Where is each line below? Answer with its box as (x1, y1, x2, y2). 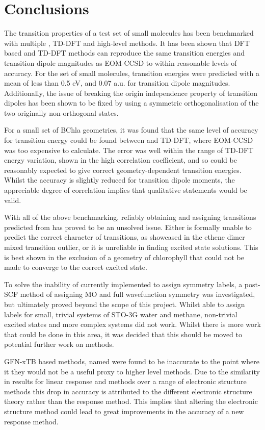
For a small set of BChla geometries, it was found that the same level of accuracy (4, 124, 258, 135)
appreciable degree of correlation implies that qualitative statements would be (4, 185, 247, 195)
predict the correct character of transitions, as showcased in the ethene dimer (4, 232, 245, 242)
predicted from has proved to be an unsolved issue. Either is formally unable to (4, 221, 252, 232)
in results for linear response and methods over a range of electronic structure (4, 376, 247, 387)
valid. (4, 194, 21, 205)
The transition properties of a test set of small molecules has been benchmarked (4, 28, 254, 38)
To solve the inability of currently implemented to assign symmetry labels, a (4, 279, 243, 289)
